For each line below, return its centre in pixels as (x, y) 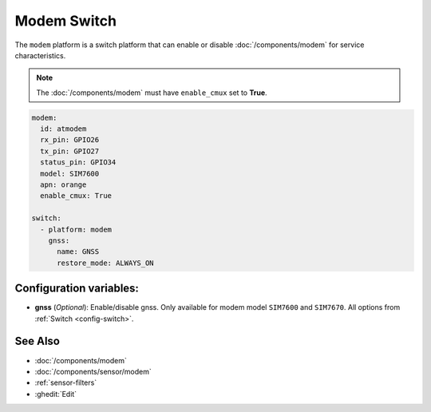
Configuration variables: (77, 289)
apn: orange (63, 185)
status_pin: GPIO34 (78, 162)
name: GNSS (78, 252)
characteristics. (40, 55)
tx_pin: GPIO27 (70, 151)
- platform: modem (76, 229)
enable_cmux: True (76, 196)
